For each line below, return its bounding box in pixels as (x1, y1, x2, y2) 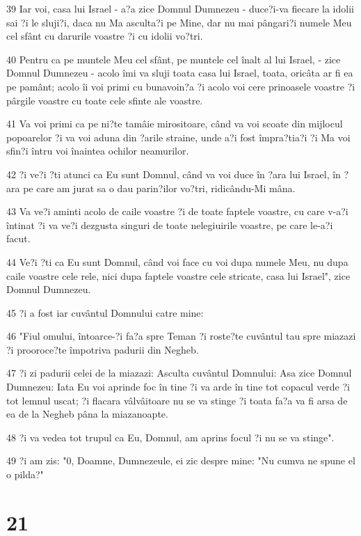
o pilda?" (6, 467, 44, 482)
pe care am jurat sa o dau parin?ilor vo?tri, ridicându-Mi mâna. (23, 180, 296, 195)
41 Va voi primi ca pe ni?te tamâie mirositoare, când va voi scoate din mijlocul (6, 116, 343, 131)
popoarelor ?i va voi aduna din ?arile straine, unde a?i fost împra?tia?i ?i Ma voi (6, 129, 351, 144)
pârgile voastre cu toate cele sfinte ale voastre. (6, 93, 203, 107)
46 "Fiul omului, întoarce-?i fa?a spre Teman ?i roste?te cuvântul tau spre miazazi (6, 329, 356, 343)
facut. (6, 231, 31, 246)
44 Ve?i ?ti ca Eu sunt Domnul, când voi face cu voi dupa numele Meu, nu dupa (6, 254, 348, 269)
